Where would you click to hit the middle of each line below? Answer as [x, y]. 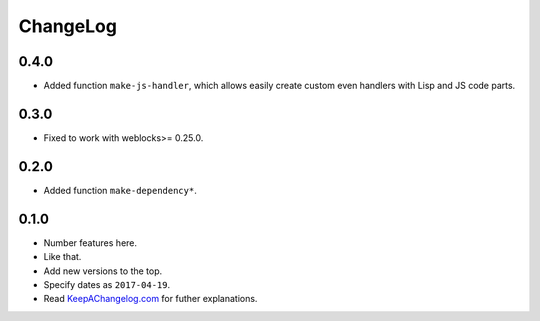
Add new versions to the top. [103, 271]
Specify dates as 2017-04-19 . [106, 284]
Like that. [62, 257]
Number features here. [90, 242]
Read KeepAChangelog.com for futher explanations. [150, 299]
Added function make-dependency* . [120, 190]
